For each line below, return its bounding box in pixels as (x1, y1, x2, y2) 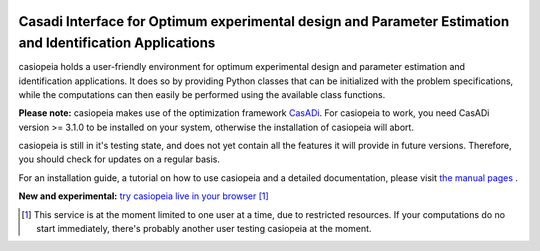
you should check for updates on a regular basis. (18, 153, 220, 165)
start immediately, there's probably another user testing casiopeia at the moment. (36, 223, 372, 235)
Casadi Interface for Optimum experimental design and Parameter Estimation (18, 13, 510, 30)
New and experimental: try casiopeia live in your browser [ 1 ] (18, 190, 269, 202)
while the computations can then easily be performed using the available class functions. (18, 88, 386, 100)
